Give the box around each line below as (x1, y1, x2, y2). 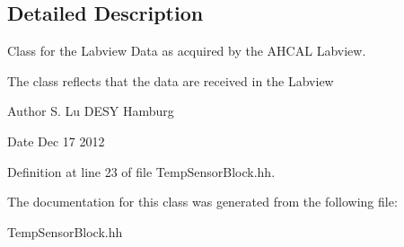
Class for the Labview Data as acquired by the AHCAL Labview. (7, 41, 366, 60)
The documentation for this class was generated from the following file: (7, 192, 398, 211)
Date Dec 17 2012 (7, 131, 105, 150)
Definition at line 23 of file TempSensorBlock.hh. (7, 162, 276, 181)
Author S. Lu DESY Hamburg (7, 101, 174, 120)
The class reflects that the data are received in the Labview (7, 71, 334, 90)
